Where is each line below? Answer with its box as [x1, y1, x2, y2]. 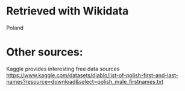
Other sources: [6, 45, 83, 59]
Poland [6, 24, 24, 31]
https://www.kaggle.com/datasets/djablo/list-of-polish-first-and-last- [6, 71, 179, 79]
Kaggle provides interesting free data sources [6, 65, 120, 72]
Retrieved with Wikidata [6, 4, 129, 18]
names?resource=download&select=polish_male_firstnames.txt [6, 78, 164, 85]
